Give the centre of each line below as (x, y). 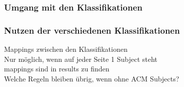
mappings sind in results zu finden (57, 69)
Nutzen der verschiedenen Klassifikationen (92, 30)
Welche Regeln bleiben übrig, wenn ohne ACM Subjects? (92, 78)
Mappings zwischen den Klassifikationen (66, 49)
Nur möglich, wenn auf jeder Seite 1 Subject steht (81, 59)
